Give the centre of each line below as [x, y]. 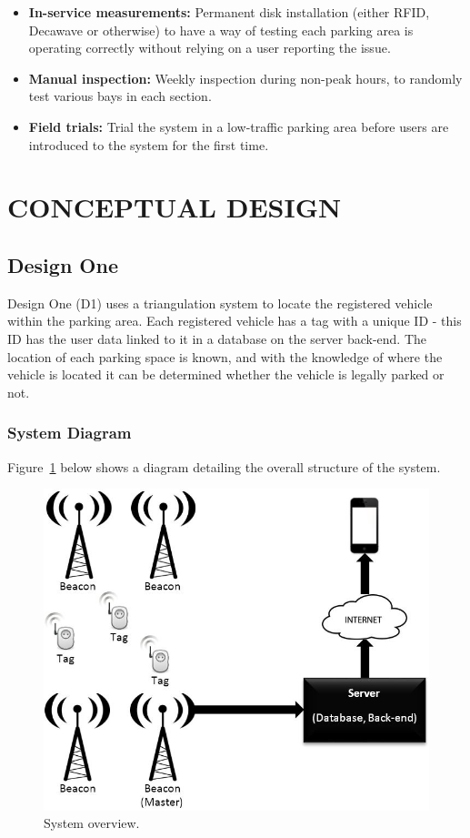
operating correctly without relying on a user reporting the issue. [210, 48]
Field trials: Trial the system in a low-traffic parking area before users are [239, 126]
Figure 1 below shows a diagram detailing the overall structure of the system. [224, 466]
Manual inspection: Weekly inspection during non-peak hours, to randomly [245, 78]
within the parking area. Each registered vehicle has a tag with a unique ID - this [235, 321]
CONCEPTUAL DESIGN [175, 207]
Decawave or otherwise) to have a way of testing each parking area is [221, 30]
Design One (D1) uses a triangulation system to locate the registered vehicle [220, 303]
